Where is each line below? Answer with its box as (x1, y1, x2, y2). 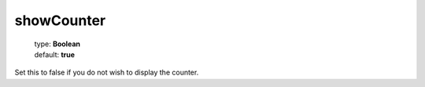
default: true (34, 49, 75, 59)
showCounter (14, 12, 106, 29)
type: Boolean (34, 39, 80, 49)
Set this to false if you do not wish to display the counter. (14, 67, 199, 78)
